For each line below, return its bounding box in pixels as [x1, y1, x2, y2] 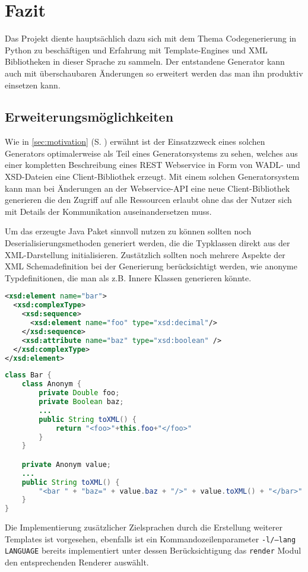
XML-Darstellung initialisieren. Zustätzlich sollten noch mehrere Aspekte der [5, 248, 285, 260]
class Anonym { [21, 380, 81, 389]
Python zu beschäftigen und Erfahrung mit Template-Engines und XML [5, 43, 268, 56]
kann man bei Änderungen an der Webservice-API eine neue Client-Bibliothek [5, 182, 290, 194]
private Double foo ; [39, 389, 120, 398]
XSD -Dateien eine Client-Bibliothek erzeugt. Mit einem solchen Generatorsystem [5, 170, 300, 183]
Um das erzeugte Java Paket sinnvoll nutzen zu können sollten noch [5, 225, 252, 237]
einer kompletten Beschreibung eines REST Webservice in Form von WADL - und [5, 158, 300, 171]
